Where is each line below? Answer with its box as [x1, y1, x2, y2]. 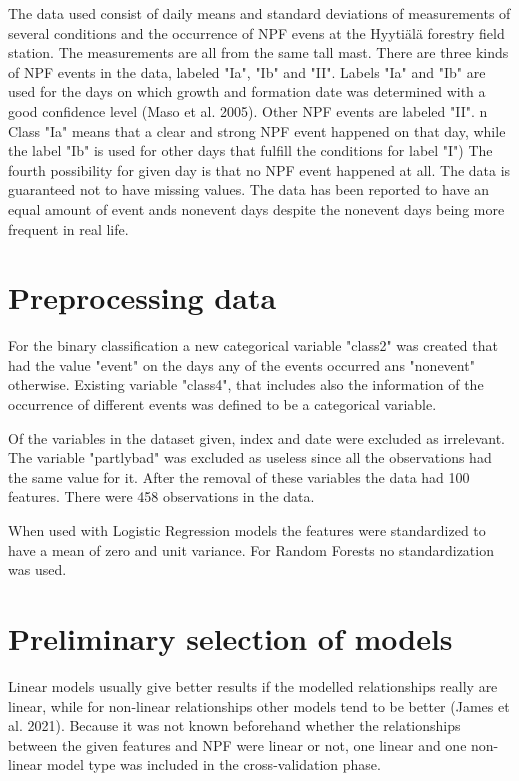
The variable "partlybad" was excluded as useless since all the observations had [8, 447, 492, 468]
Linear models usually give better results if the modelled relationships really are [8, 675, 498, 696]
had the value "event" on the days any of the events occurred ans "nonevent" [8, 354, 475, 375]
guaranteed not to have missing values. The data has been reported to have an [8, 179, 490, 200]
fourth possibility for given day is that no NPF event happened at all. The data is [8, 159, 511, 180]
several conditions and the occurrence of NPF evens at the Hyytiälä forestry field [8, 22, 505, 43]
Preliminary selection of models [8, 617, 453, 658]
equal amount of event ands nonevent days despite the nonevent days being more [8, 198, 505, 219]
